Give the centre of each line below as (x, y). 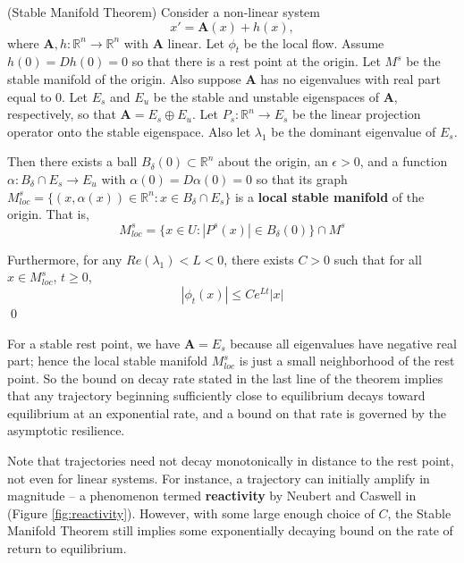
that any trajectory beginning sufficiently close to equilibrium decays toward (216, 395)
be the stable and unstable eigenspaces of (266, 96)
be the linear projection (357, 114)
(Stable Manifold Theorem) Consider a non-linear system (164, 12)
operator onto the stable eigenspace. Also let (129, 131)
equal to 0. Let (48, 96)
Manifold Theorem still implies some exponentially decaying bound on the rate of (230, 530)
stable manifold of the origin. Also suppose (124, 78)
